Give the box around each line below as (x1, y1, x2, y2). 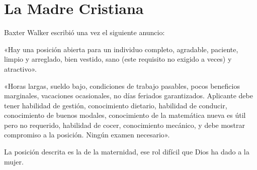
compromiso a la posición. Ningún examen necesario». (4, 129, 170, 140)
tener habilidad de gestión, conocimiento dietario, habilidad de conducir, (4, 100, 227, 110)
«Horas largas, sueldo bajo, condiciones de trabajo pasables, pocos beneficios (4, 80, 240, 91)
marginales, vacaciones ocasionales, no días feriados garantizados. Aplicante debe (4, 90, 253, 101)
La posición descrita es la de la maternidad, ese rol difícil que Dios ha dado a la (4, 146, 249, 157)
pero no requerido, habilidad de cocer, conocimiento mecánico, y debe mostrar (4, 119, 245, 130)
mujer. (4, 156, 24, 166)
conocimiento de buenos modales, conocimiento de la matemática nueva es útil (4, 110, 246, 120)
